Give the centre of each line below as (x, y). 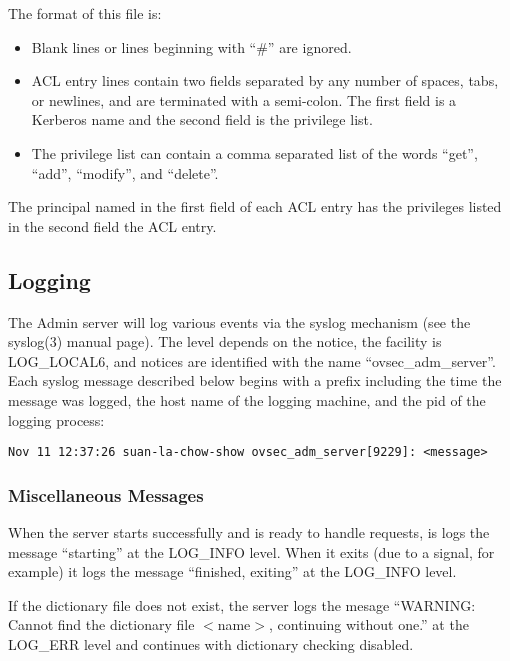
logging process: (56, 419)
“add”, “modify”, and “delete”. (125, 172)
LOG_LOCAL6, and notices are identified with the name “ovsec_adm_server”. (252, 360)
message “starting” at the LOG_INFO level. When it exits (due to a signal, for (251, 551)
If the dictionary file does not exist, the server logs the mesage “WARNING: (242, 604)
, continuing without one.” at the (369, 624)
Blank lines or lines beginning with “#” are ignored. (191, 46)
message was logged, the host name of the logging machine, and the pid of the (247, 399)
